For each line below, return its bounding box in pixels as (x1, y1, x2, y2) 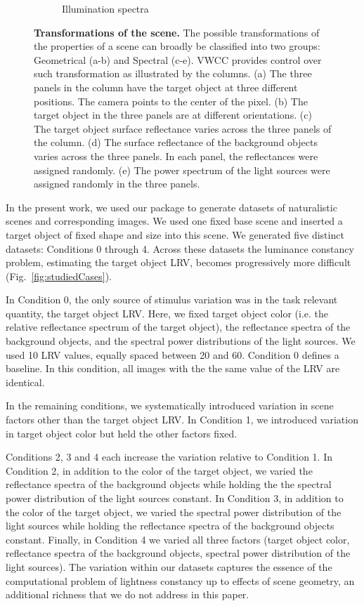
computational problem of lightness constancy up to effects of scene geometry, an (6, 573, 355, 588)
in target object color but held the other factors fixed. (6, 426, 238, 440)
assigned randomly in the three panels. (34, 176, 200, 191)
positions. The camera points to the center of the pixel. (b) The (34, 93, 308, 108)
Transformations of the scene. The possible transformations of (34, 25, 320, 39)
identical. (6, 374, 45, 389)
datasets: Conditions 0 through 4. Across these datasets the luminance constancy (6, 241, 354, 256)
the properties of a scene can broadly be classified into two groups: (34, 39, 320, 53)
